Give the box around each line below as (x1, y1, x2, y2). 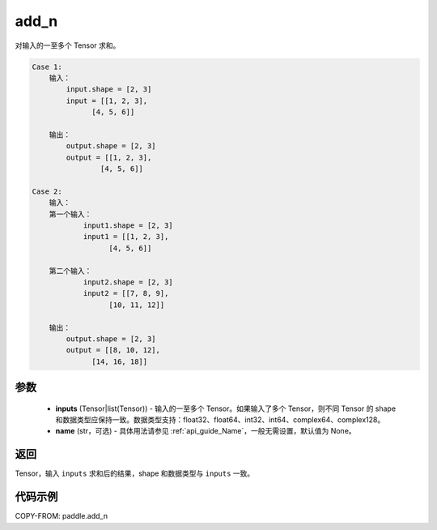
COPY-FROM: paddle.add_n (15, 511, 108, 521)
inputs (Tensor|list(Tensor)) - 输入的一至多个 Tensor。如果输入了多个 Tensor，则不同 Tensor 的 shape (55, 404, 397, 413)
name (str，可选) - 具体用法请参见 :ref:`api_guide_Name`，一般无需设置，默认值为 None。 (55, 426, 356, 436)
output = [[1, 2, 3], (66, 152, 152, 162)
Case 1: (32, 62, 62, 71)
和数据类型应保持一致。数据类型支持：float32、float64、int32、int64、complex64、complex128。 (55, 415, 385, 425)
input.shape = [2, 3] (66, 85, 152, 94)
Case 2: (32, 186, 62, 196)
